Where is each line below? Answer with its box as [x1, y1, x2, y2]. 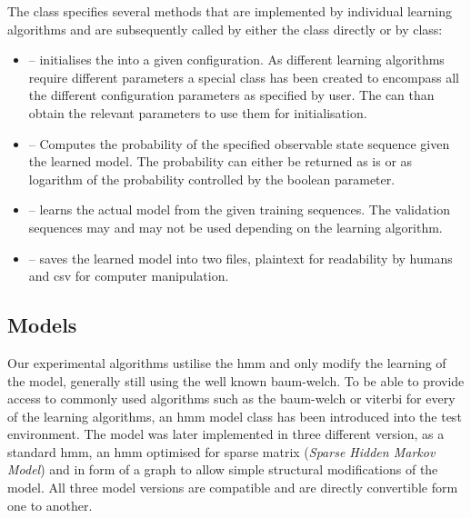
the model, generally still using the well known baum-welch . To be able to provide [7, 371, 465, 390]
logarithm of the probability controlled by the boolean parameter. [28, 169, 396, 188]
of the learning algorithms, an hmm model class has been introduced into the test [7, 406, 462, 425]
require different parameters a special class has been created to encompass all [28, 67, 459, 86]
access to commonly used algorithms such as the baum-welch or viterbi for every [7, 389, 456, 408]
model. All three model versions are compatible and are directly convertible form [7, 478, 458, 497]
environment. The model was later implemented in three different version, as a [7, 424, 445, 443]
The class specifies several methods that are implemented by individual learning [7, 2, 453, 20]
